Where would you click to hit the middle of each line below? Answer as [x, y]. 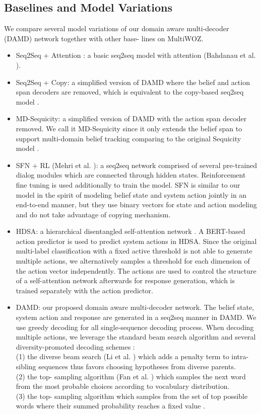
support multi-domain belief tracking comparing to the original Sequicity [128, 138]
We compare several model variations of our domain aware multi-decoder [117, 28]
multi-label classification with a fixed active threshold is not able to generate [134, 251]
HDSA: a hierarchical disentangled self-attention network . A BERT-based [130, 231]
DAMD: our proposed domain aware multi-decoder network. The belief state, [135, 307]
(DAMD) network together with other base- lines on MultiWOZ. [104, 38]
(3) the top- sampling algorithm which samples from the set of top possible [132, 396]
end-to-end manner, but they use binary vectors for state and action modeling [136, 204]
